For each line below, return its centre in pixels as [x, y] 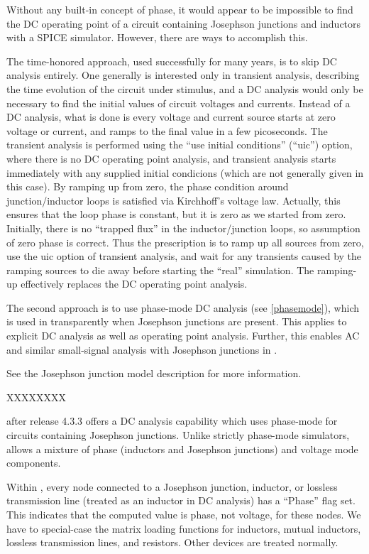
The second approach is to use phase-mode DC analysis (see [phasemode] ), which [183, 307]
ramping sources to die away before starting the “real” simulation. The [160, 270]
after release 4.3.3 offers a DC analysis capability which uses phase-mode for [172, 421]
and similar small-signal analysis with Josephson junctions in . [142, 349]
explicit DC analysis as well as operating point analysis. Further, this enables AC [183, 336]
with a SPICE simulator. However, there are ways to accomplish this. [157, 37]
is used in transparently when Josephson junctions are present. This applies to [177, 321]
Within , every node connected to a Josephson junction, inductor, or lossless [172, 486]
